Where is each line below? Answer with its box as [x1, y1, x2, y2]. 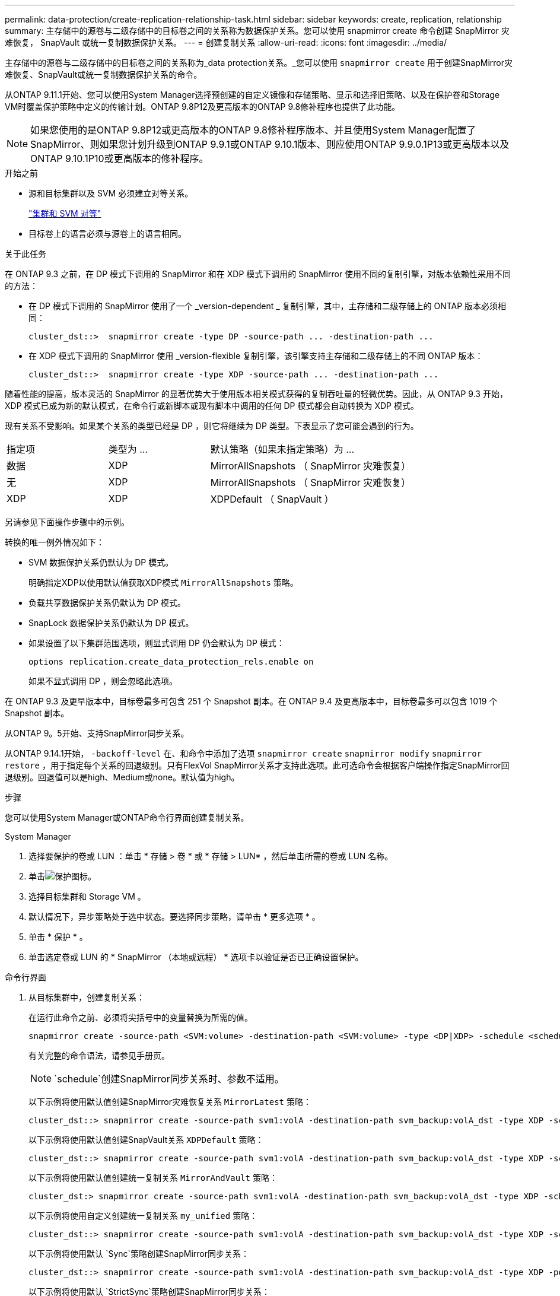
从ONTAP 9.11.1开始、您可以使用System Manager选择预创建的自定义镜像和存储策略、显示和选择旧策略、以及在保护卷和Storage [5, 90, 500, 100]
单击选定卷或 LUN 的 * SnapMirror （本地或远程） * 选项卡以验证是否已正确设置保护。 [28, 952, 364, 962]
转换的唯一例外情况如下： [5, 537, 104, 547]
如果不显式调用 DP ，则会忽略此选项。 [28, 676, 177, 686]
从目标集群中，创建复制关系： [28, 992, 145, 1002]
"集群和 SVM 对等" [28, 208, 101, 218]
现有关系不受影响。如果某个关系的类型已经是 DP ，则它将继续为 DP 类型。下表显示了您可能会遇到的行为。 [5, 421, 419, 431]
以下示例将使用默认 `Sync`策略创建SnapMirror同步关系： [28, 1249, 250, 1259]
